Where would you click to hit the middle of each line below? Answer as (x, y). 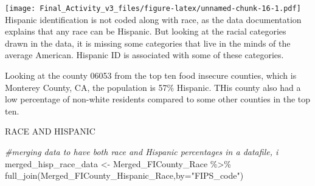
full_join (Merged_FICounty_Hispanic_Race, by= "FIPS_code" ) (124, 175)
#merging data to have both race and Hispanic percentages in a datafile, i (142, 151)
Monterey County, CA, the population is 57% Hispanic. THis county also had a (153, 87)
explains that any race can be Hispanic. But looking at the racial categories (146, 31)
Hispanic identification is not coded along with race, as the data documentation (153, 19)
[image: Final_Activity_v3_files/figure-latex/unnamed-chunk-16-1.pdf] (153, 8)
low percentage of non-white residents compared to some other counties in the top (158, 99)
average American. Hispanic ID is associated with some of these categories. (144, 55)
